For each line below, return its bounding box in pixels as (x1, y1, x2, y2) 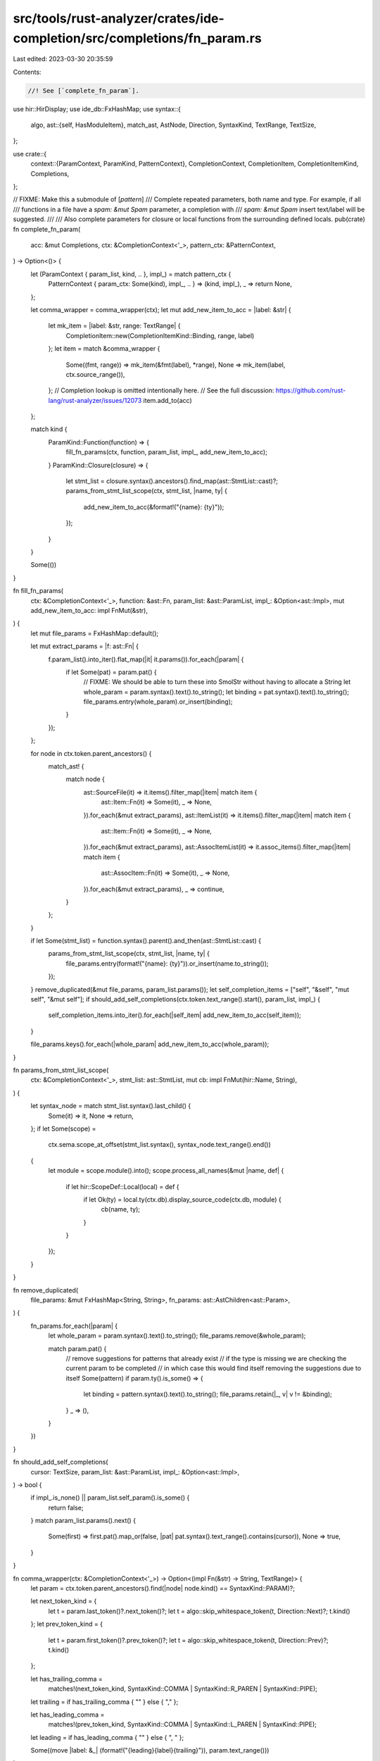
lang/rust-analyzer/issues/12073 (48, 396, 142, 404)
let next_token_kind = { (30, 1597, 97, 1605)
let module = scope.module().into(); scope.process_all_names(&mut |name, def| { (48, 1166, 284, 1175)
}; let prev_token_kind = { (30, 1620, 103, 1629)
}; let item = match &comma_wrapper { (48, 344, 160, 353)
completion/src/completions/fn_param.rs (13, 30, 262, 46)
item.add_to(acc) (143, 396, 193, 404)
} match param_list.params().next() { (30, 1517, 137, 1525)
